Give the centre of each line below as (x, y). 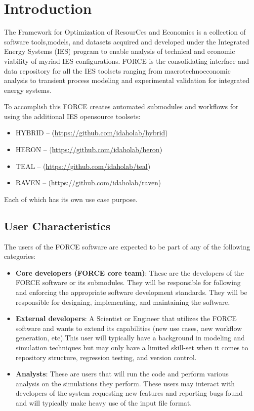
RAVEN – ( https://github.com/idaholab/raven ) (88, 183)
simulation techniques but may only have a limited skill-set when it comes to (132, 347)
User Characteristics (57, 226)
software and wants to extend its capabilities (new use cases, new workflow (129, 328)
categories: (20, 256)
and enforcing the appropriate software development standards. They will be (131, 292)
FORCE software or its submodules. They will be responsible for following (128, 282)
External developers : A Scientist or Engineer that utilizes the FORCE (126, 318)
